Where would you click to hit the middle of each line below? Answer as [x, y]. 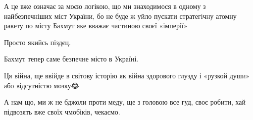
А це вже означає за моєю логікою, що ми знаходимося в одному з [105, 6]
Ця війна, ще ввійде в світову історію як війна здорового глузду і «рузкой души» [127, 75]
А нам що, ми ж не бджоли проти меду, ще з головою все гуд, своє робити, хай [125, 102]
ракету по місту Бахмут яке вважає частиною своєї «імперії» [96, 26]
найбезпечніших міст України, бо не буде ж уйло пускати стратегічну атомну [120, 16]
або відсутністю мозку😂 [42, 85]
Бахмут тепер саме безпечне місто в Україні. [71, 59]
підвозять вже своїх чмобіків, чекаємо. [62, 111]
